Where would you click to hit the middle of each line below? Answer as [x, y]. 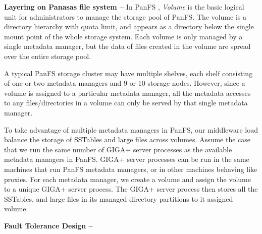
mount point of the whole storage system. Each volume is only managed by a [123, 36]
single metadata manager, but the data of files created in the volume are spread [127, 46]
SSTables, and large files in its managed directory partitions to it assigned [119, 198]
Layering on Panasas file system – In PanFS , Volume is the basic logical [124, 7]
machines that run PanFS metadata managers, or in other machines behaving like [131, 169]
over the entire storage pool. [48, 56]
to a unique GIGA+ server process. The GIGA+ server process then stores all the [131, 189]
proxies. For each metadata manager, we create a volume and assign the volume [127, 179]
